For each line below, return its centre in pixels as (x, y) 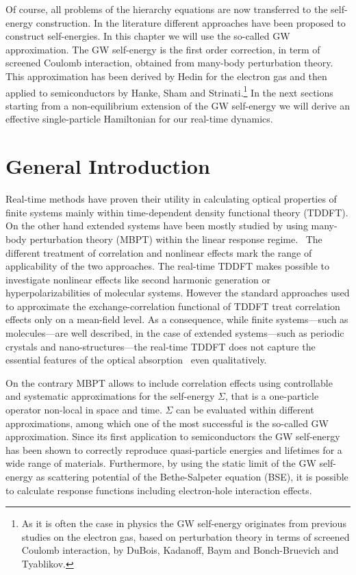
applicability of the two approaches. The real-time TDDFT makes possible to (168, 266)
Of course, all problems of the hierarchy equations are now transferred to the (167, 9)
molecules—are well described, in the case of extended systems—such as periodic (175, 333)
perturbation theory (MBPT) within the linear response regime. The (176, 239)
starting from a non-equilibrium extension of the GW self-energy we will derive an (178, 105)
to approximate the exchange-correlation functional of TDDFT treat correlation (173, 306)
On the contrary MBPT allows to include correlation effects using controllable (169, 382)
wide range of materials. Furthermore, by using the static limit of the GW (161, 463)
